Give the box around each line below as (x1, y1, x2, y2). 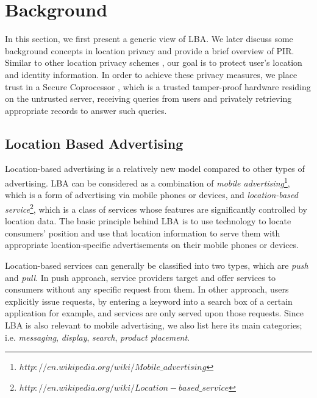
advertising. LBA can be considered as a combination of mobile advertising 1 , (5, 175, 290, 189)
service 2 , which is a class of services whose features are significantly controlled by (5, 201, 307, 215)
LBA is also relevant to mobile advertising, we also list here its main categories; (5, 318, 302, 331)
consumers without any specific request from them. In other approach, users (5, 283, 289, 296)
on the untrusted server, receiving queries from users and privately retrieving (5, 92, 292, 105)
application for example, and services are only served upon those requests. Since (5, 307, 304, 319)
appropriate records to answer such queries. (5, 104, 167, 116)
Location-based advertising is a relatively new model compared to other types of (5, 162, 305, 175)
